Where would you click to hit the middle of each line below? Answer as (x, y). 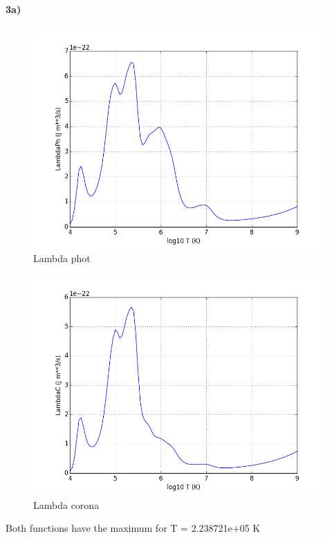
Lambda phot (62, 258)
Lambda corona (66, 504)
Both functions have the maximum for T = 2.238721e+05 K (133, 528)
